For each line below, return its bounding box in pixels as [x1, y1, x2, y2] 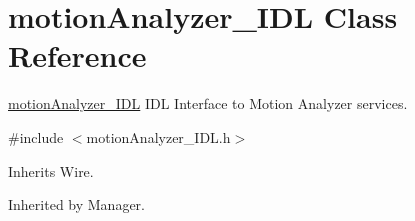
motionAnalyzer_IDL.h [86, 126, 231, 147]
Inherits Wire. [8, 160, 94, 181]
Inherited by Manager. [8, 194, 145, 215]
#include [8, 126, 64, 147]
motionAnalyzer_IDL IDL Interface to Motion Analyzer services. [8, 93, 408, 114]
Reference [8, 35, 147, 76]
